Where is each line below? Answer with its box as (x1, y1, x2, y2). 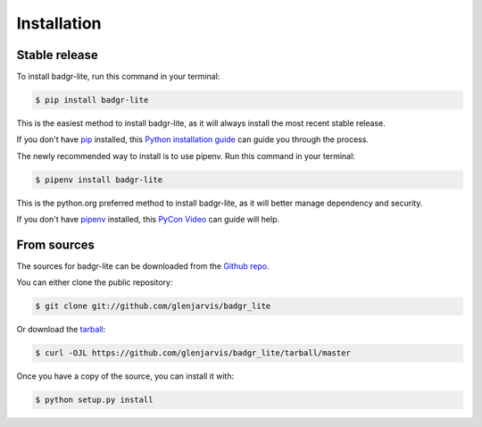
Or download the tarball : (16, 324, 106, 335)
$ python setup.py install (35, 395, 154, 406)
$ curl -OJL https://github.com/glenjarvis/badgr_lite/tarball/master (35, 348, 352, 358)
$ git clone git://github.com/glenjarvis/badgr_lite (35, 301, 271, 312)
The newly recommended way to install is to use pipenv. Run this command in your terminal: (16, 150, 356, 161)
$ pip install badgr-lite (35, 95, 149, 105)
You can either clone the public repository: (16, 277, 173, 288)
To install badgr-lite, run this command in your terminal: (16, 71, 220, 82)
